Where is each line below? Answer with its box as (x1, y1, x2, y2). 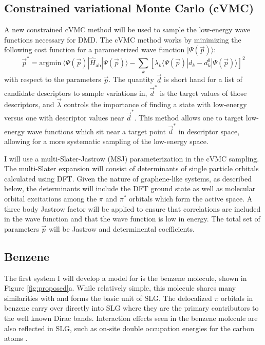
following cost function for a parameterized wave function (4, 44, 185, 55)
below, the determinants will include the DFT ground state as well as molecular (4, 183, 256, 194)
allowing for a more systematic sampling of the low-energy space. (4, 136, 209, 146)
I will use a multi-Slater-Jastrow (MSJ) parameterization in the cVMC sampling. (4, 153, 259, 164)
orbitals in (221, 292, 253, 303)
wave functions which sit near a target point (27, 126, 166, 136)
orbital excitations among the (4, 193, 97, 204)
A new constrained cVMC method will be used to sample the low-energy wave (4, 24, 250, 35)
